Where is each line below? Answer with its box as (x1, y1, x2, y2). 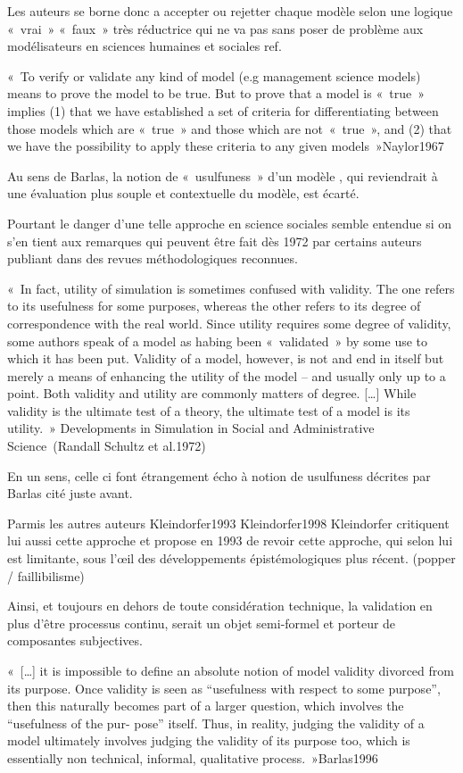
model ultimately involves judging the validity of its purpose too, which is (7, 731, 410, 750)
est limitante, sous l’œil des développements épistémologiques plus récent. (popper (7, 549, 456, 568)
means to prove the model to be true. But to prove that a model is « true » (7, 84, 425, 103)
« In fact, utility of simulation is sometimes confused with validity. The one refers (7, 278, 455, 297)
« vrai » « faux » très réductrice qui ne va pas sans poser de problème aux (7, 19, 424, 37)
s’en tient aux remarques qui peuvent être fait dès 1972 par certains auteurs (7, 231, 422, 250)
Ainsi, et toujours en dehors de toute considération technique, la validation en (7, 596, 433, 615)
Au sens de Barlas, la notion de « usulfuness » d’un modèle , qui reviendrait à (7, 166, 438, 185)
